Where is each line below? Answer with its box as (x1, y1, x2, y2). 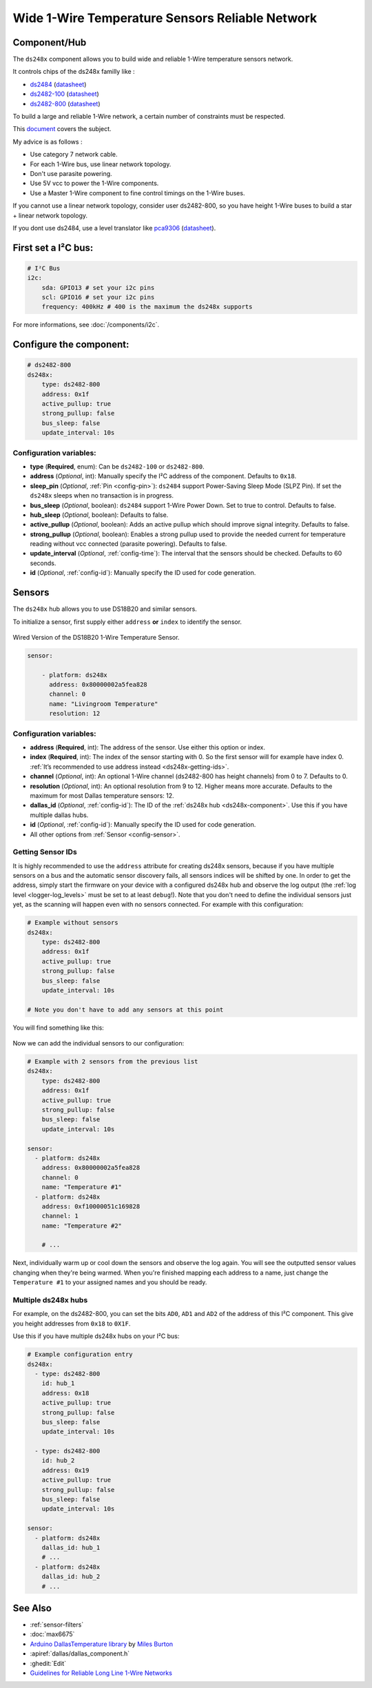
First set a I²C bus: (12, 242, 94, 253)
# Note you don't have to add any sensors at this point (27, 1005, 224, 1014)
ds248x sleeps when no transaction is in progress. (30, 491, 174, 500)
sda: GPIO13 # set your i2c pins (41, 284, 155, 291)
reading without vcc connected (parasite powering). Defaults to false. (30, 540, 227, 548)
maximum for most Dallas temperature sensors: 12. (30, 791, 175, 800)
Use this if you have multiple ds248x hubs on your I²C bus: (12, 1332, 180, 1340)
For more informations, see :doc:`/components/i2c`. (12, 321, 160, 329)
